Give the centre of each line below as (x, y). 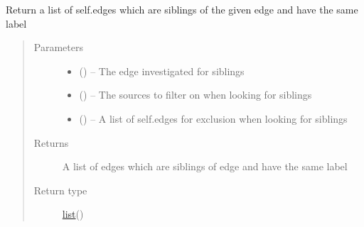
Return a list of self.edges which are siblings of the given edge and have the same (182, 9)
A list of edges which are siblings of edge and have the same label (205, 166)
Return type (60, 190)
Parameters (58, 47)
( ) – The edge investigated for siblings (162, 71)
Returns (51, 142)
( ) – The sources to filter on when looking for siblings (196, 95)
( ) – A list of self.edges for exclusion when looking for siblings (213, 118)
